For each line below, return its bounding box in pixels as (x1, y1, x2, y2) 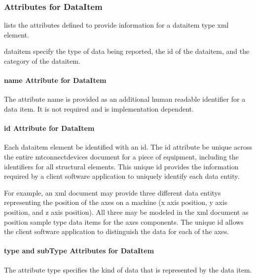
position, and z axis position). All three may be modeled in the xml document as (4, 206, 249, 217)
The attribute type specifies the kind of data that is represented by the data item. (4, 264, 252, 275)
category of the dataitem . (4, 56, 80, 66)
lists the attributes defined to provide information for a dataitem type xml (4, 20, 229, 30)
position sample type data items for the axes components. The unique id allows (4, 216, 244, 227)
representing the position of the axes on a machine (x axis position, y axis (4, 197, 227, 207)
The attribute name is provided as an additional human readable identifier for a (4, 94, 246, 104)
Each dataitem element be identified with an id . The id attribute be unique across (4, 142, 252, 152)
